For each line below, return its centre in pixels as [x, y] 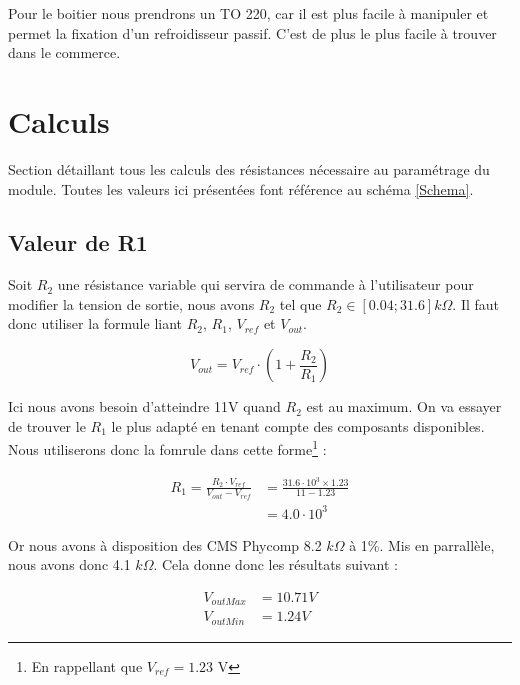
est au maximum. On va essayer [404, 406]
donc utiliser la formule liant [95, 323]
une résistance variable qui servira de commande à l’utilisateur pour [265, 284]
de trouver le [47, 425]
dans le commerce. [64, 52]
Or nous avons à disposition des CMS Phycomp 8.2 [165, 544]
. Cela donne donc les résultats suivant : [275, 564]
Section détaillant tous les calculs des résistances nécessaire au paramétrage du [249, 168]
